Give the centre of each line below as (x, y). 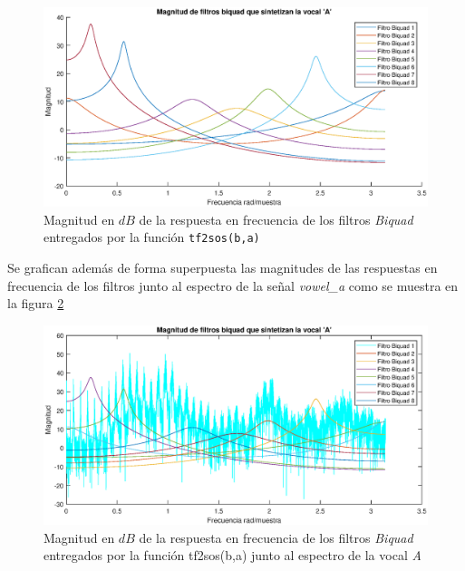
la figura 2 (36, 303)
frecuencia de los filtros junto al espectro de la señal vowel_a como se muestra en (233, 285)
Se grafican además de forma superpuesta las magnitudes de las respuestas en (223, 268)
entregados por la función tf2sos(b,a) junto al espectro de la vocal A (232, 555)
